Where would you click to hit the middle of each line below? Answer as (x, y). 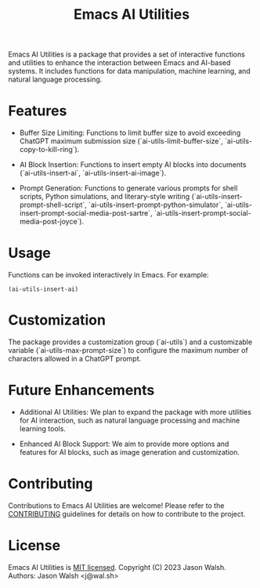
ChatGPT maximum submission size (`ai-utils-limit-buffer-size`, (121, 141)
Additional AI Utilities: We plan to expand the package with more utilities (135, 412)
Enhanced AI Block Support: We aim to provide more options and (124, 444)
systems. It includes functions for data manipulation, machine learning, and (129, 71)
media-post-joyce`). (52, 222)
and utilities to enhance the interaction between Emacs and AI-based (119, 63)
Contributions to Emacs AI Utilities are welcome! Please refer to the (116, 505)
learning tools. (43, 428)
